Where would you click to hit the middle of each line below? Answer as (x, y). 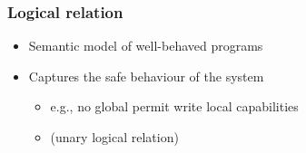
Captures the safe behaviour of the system (146, 76)
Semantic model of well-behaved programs (146, 46)
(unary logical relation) (114, 137)
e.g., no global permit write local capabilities (174, 106)
